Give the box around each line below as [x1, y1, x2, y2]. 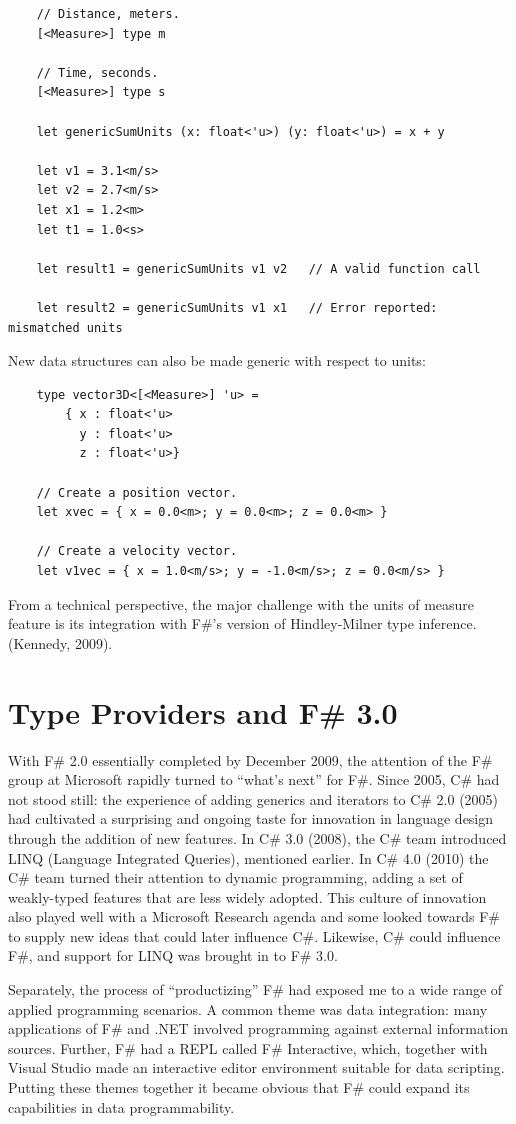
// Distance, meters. [36, 7, 180, 21]
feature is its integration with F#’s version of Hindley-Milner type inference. [8, 613, 477, 634]
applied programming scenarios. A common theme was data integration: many [8, 998, 488, 1019]
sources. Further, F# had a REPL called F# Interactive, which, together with [8, 1037, 488, 1058]
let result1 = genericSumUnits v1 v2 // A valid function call [36, 261, 481, 276]
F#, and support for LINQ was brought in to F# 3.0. [8, 945, 338, 966]
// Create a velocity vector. [36, 544, 238, 559]
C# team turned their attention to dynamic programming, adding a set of [8, 867, 463, 888]
